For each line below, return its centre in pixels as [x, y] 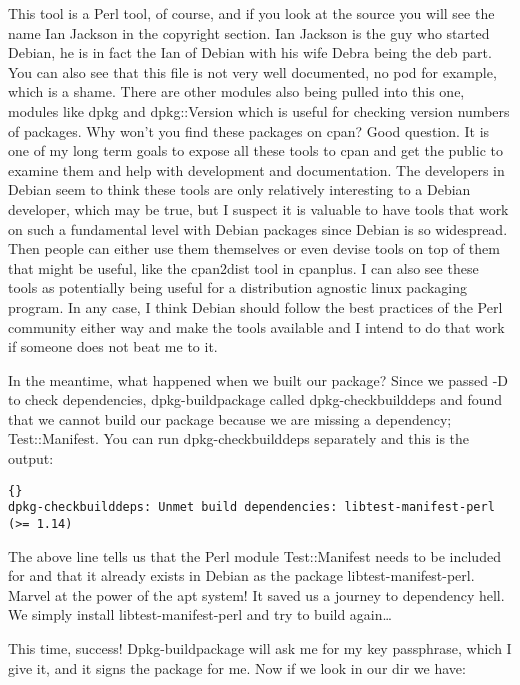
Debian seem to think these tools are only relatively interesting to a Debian [239, 189]
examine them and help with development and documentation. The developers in [256, 169]
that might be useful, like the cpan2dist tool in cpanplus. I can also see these [243, 267]
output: [31, 458]
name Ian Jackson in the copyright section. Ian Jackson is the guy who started [249, 32]
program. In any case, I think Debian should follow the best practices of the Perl [255, 306]
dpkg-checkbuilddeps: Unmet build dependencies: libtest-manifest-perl [251, 507]
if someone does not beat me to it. [113, 346]
